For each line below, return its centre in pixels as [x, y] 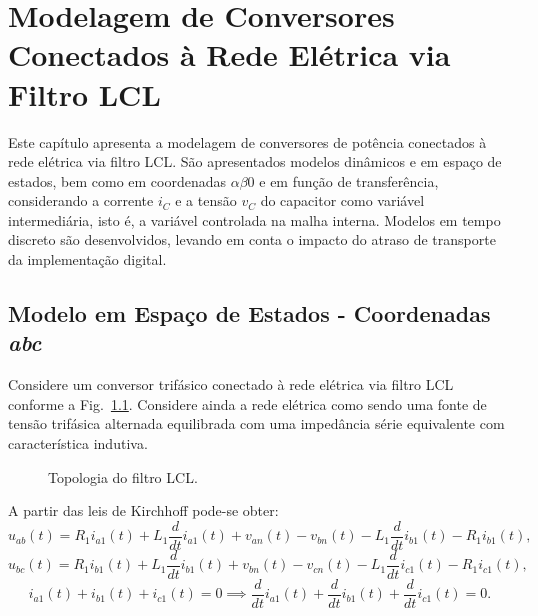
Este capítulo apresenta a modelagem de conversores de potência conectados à [247, 141]
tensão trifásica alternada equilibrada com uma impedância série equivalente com [256, 423]
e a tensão [206, 200]
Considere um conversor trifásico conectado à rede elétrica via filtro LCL [231, 384]
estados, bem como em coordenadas [117, 180]
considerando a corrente [81, 200]
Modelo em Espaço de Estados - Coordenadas [249, 313]
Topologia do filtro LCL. [123, 476]
